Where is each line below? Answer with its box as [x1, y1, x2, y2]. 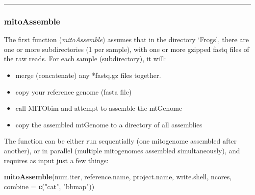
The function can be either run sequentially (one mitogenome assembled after [4, 136, 237, 146]
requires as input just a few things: [4, 155, 109, 165]
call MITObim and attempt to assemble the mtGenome [15, 103, 182, 113]
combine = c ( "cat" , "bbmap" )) [4, 181, 95, 191]
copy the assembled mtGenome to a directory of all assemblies [15, 119, 203, 129]
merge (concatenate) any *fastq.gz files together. [15, 70, 161, 80]
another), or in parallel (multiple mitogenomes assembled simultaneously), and [4, 145, 240, 155]
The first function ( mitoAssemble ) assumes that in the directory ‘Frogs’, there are [4, 34, 249, 45]
